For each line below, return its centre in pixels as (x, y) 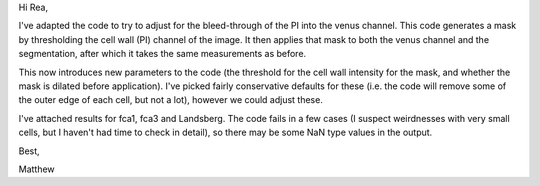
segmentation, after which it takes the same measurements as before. (162, 54)
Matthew (36, 169)
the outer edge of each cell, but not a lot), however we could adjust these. (171, 100)
